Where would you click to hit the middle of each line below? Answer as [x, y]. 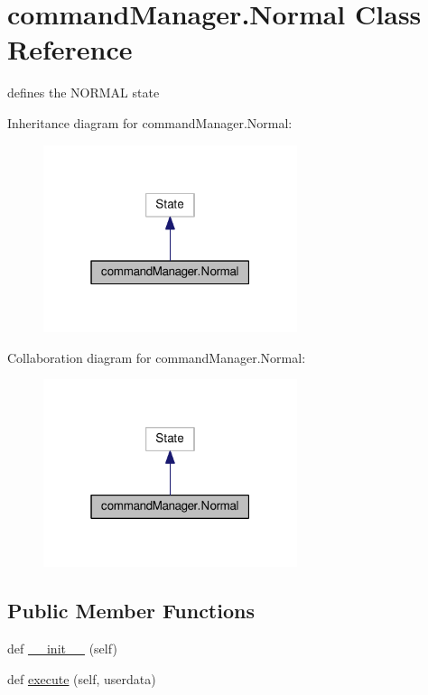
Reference [70, 49]
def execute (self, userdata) [82, 678]
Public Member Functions [131, 611]
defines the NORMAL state [84, 93]
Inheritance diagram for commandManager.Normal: [150, 122]
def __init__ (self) [62, 649]
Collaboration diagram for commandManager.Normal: [157, 357]
